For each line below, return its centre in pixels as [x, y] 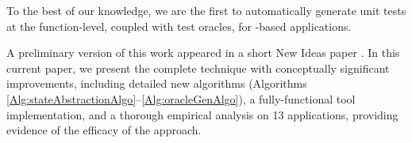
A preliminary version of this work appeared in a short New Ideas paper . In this [203, 53]
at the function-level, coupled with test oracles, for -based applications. [179, 26]
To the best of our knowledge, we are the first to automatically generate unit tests [206, 10]
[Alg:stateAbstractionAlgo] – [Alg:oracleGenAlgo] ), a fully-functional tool [181, 98]
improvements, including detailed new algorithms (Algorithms [157, 83]
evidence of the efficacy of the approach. [104, 130]
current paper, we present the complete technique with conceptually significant [198, 68]
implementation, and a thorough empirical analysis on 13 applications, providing [202, 114]
